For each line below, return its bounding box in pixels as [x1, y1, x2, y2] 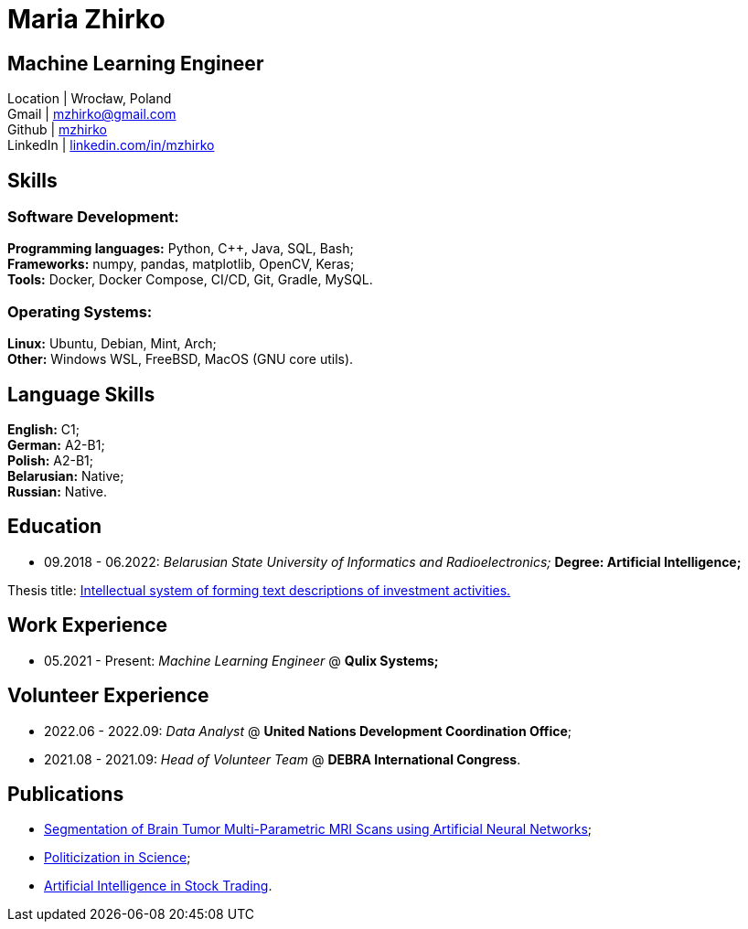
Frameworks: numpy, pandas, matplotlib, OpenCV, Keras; [7, 256, 355, 272]
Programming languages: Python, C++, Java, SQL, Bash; [7, 240, 354, 257]
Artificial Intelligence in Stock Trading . [44, 878, 272, 894]
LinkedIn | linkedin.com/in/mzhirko [7, 137, 215, 154]
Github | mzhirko [7, 122, 107, 138]
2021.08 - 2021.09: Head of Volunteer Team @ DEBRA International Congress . [44, 751, 521, 767]
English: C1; [7, 421, 80, 437]
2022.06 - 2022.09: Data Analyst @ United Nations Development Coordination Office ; [44, 722, 572, 739]
